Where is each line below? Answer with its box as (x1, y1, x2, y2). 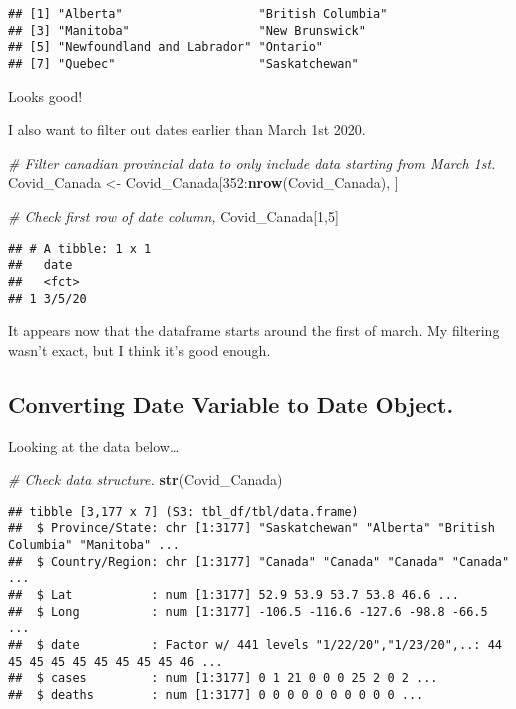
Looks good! (8, 85, 83, 106)
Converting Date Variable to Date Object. (8, 388, 454, 419)
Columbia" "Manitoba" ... (8, 538, 180, 553)
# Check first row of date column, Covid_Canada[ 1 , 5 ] (8, 206, 339, 226)
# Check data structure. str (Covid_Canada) (8, 469, 283, 490)
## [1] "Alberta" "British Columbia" (8, 7, 388, 21)
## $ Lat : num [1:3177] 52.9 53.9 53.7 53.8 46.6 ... (8, 588, 460, 603)
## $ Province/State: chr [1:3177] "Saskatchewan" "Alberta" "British (8, 521, 495, 536)
